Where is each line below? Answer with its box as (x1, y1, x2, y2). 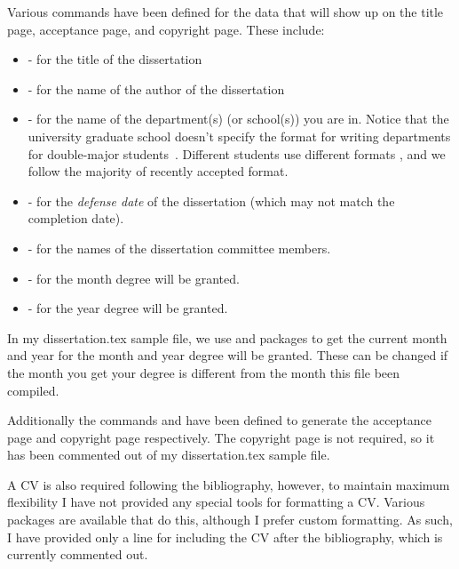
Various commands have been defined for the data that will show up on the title (7, 3, 444, 20)
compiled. (7, 381, 59, 399)
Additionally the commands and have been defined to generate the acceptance (7, 411, 432, 429)
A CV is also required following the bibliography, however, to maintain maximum (7, 475, 450, 493)
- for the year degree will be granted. (28, 299, 228, 317)
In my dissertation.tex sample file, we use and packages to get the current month (7, 328, 447, 347)
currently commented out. (7, 545, 148, 564)
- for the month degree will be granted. (28, 268, 240, 287)
